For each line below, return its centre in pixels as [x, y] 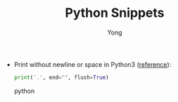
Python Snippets [115, 13]
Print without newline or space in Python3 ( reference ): [93, 64]
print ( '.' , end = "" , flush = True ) [61, 77]
